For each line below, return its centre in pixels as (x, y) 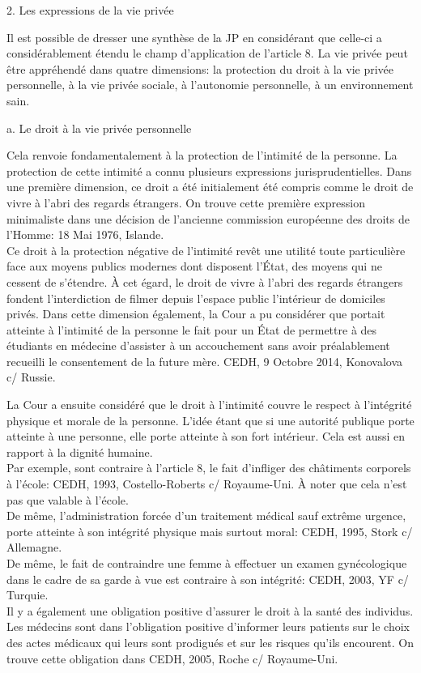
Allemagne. (34, 547)
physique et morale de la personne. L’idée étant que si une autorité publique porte (210, 420)
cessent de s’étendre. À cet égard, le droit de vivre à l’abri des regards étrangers (205, 281)
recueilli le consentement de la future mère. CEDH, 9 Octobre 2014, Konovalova (205, 361)
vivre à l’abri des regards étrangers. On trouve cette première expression (186, 202)
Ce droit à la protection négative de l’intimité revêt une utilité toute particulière (206, 250)
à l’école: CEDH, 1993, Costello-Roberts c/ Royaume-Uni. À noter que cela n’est (207, 484)
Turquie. (28, 595)
